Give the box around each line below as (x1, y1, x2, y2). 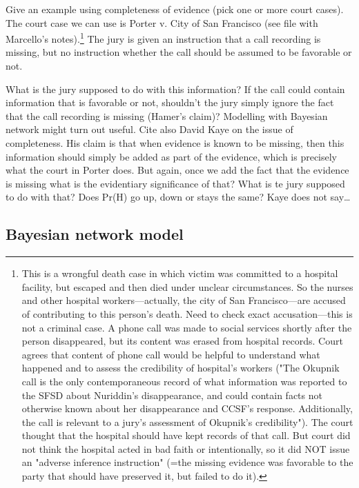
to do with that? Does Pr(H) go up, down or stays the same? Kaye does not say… (6, 190, 351, 204)
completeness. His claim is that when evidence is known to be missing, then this (6, 136, 345, 150)
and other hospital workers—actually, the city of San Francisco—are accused (21, 293, 346, 307)
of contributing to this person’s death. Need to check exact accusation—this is (21, 306, 353, 321)
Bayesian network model (6, 223, 184, 245)
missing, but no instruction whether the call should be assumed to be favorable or (6, 45, 352, 59)
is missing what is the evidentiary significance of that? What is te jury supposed (6, 176, 345, 190)
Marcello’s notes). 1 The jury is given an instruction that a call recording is (6, 30, 321, 45)
